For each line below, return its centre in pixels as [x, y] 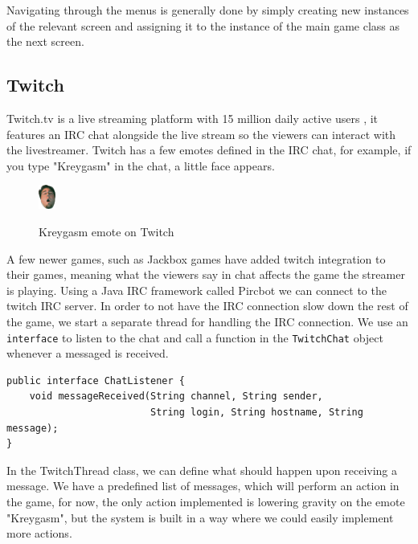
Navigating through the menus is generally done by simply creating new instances [208, 10]
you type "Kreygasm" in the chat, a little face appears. [141, 165]
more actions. [39, 533]
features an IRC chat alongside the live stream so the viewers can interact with [201, 134]
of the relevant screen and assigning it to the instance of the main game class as [203, 25]
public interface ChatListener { [96, 380]
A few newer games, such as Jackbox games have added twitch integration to [196, 258]
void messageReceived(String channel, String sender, [176, 397]
